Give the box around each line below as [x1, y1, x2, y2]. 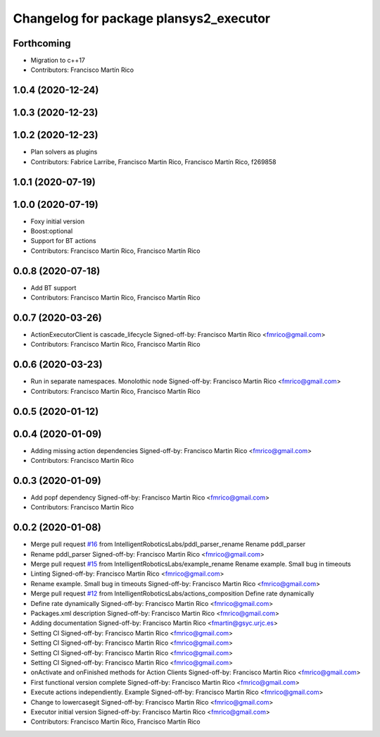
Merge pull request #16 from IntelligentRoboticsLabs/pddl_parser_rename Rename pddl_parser [30, 540, 306, 549]
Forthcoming [13, 37, 71, 49]
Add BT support [30, 283, 77, 292]
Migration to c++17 [30, 56, 86, 65]
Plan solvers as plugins [30, 148, 98, 156]
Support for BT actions [30, 237, 96, 245]
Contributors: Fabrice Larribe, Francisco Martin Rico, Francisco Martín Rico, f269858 [30, 157, 277, 166]
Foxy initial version [30, 217, 84, 225]
